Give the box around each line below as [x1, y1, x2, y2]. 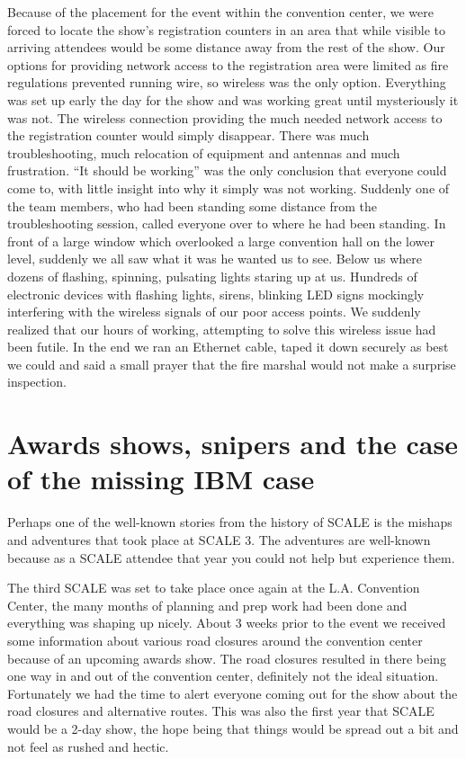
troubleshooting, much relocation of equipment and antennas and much [7, 143, 400, 162]
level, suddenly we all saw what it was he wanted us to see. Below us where [7, 249, 423, 268]
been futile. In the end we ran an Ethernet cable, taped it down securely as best [7, 337, 449, 356]
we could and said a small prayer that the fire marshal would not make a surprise [7, 354, 456, 373]
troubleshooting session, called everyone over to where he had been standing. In [7, 214, 446, 233]
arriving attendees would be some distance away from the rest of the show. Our [7, 38, 445, 57]
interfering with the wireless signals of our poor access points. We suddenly [7, 302, 421, 321]
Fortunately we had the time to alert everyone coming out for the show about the [7, 683, 458, 702]
